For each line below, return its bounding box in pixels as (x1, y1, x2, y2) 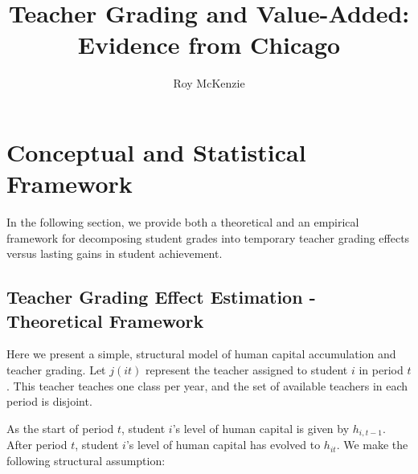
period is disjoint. (6, 393, 92, 410)
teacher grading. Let (6, 362, 106, 378)
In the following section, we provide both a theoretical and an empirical (6, 214, 359, 231)
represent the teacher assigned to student (145, 362, 348, 378)
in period (359, 362, 404, 378)
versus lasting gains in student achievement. (6, 245, 223, 262)
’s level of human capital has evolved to (125, 436, 321, 453)
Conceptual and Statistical (6, 135, 306, 168)
